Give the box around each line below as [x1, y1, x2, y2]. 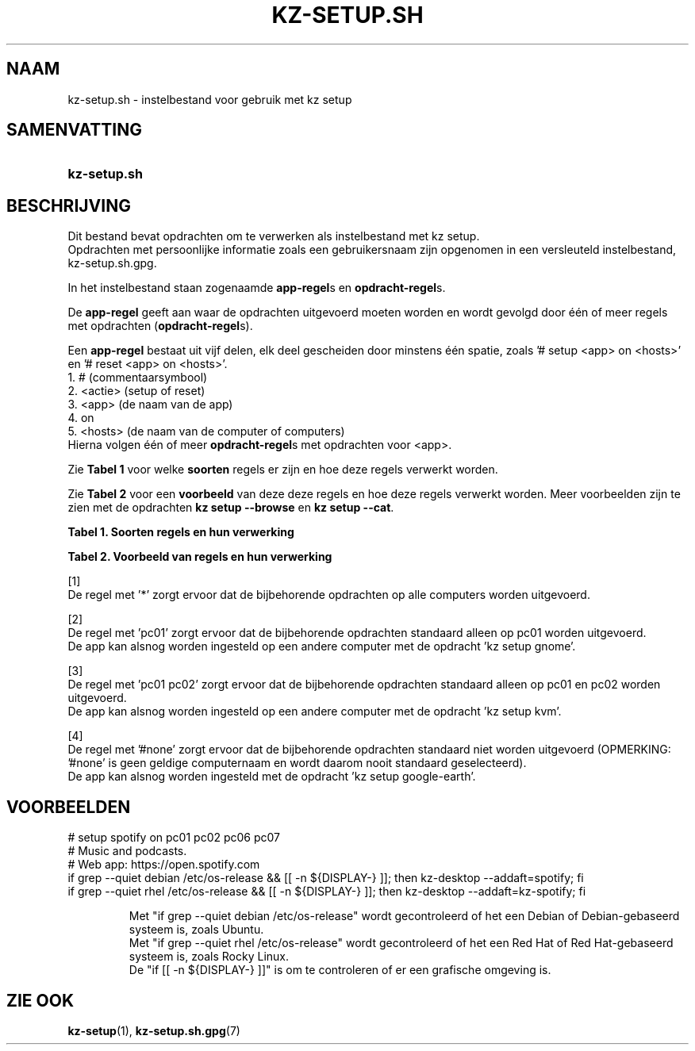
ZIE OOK [6, 990, 75, 1011]
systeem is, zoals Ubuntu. [129, 923, 264, 937]
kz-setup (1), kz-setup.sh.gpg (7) [67, 1023, 240, 1038]
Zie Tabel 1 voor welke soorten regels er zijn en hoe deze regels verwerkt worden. [67, 462, 498, 477]
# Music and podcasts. [67, 844, 187, 858]
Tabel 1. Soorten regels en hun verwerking [67, 525, 294, 539]
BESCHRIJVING [6, 195, 131, 216]
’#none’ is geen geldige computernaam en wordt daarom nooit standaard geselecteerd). [67, 756, 527, 770]
